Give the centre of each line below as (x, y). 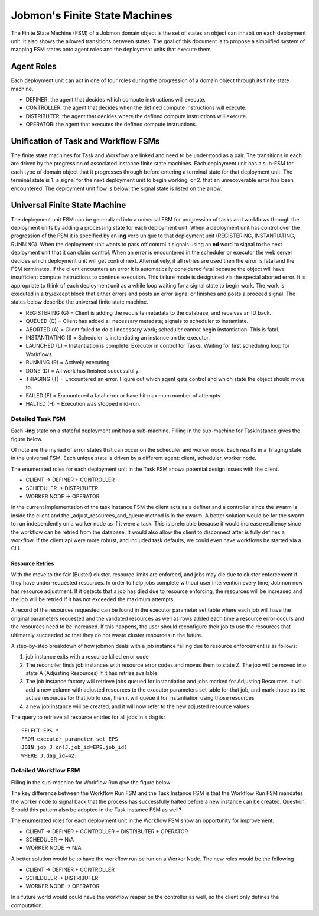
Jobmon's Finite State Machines (92, 15)
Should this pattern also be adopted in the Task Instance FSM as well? (96, 810)
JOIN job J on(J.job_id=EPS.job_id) (74, 747)
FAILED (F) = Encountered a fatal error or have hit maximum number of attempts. (124, 395)
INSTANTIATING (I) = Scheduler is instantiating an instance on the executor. (118, 338)
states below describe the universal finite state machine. (80, 302)
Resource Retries (32, 563)
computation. (27, 905)
